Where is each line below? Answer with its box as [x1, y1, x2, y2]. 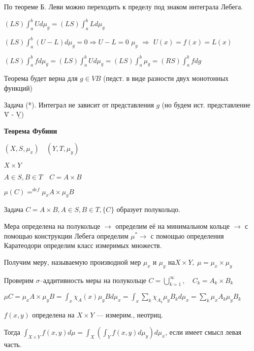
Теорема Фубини [4, 125, 57, 136]
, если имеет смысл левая [165, 327, 242, 337]
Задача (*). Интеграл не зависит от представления [4, 99, 154, 109]
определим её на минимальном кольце [115, 220, 230, 231]
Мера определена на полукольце [4, 220, 100, 231]
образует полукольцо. [116, 204, 181, 214]
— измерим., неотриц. [96, 309, 163, 319]
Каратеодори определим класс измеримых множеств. [4, 240, 162, 250]
